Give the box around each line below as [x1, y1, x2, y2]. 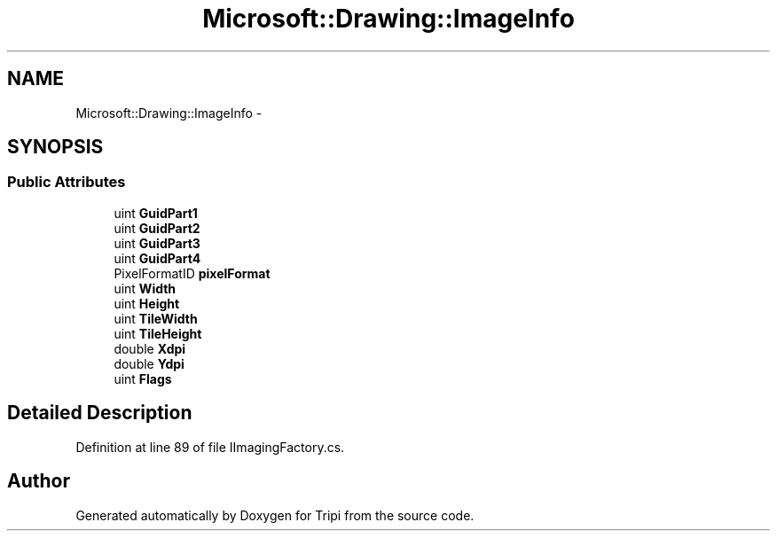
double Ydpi [114, 355, 184, 371]
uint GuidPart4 [114, 250, 201, 266]
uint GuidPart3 [114, 235, 200, 251]
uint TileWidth [114, 310, 198, 326]
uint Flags [114, 370, 172, 386]
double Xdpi [114, 340, 186, 356]
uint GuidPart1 [114, 205, 198, 221]
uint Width [114, 280, 177, 296]
